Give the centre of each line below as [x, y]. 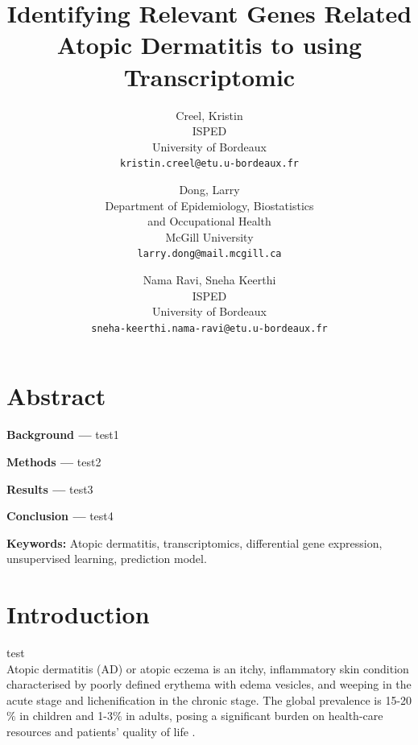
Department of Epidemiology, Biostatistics [209, 205]
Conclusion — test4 [60, 516]
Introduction [78, 614]
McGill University [209, 236]
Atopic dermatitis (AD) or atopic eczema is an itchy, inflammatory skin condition [208, 668]
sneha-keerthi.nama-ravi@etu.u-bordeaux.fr [209, 328]
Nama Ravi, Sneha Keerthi [209, 279]
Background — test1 [63, 435]
